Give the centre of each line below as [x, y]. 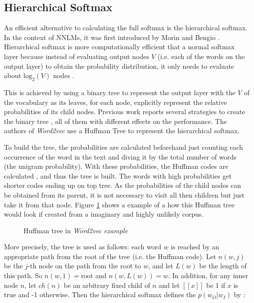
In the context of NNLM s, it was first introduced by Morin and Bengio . [112, 37]
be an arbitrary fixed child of [107, 285]
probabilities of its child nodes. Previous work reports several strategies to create [125, 111]
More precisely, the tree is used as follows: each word [83, 247]
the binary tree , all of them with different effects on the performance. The [116, 121]
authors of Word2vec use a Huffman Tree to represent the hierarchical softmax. [122, 131]
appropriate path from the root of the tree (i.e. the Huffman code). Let [110, 256]
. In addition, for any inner [208, 275]
